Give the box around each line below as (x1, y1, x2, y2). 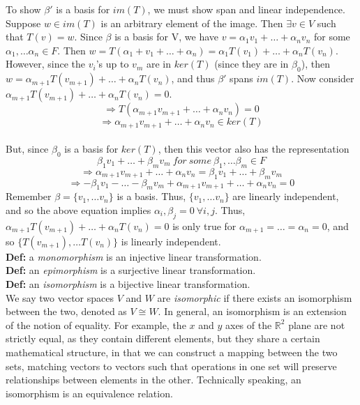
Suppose (6, 15, 41, 30)
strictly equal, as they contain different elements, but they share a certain (6, 331, 320, 346)
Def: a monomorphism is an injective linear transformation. (6, 249, 262, 263)
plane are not (288, 317, 345, 332)
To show (6, 2, 41, 16)
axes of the (225, 317, 272, 332)
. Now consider (291, 71, 354, 86)
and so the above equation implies (6, 203, 151, 217)
